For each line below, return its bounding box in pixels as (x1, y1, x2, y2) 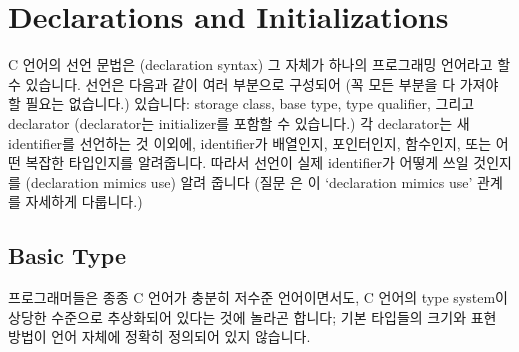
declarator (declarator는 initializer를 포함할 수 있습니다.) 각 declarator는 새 (8, 112, 470, 133)
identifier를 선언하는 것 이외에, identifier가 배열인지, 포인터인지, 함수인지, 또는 (8, 132, 492, 153)
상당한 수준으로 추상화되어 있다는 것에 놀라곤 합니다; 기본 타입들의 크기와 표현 (8, 306, 497, 327)
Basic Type (8, 240, 126, 271)
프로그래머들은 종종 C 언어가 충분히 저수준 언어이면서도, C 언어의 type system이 (8, 287, 508, 308)
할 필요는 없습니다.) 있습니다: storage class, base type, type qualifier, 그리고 (8, 93, 475, 114)
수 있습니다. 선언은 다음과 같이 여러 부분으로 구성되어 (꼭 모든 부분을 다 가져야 (8, 73, 499, 94)
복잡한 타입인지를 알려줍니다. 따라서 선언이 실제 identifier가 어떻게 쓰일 (25, 152, 469, 173)
